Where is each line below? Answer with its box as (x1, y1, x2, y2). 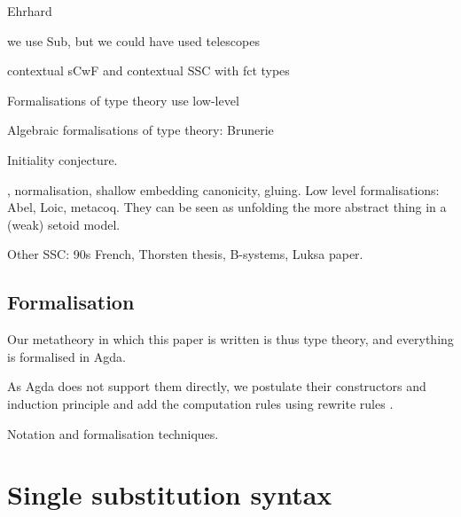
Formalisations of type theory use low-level (7, 90, 239, 109)
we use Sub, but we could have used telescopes (7, 31, 260, 50)
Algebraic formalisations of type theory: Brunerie (7, 121, 274, 139)
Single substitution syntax (7, 476, 332, 513)
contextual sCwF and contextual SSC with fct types (7, 61, 290, 80)
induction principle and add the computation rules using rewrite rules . (7, 394, 394, 412)
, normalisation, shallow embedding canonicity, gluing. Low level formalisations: (7, 180, 440, 199)
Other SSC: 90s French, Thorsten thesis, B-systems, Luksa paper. (7, 245, 363, 263)
